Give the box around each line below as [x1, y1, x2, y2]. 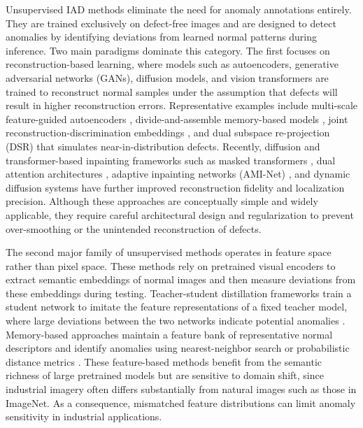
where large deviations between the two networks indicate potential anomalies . [6, 313, 346, 328]
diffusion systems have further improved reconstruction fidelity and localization [6, 180, 345, 194]
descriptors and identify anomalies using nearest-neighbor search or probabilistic [6, 341, 350, 355]
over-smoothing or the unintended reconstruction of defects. [6, 221, 262, 236]
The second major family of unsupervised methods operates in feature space [6, 245, 332, 259]
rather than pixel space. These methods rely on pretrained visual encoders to [6, 258, 336, 273]
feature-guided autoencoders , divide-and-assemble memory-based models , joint [6, 111, 348, 126]
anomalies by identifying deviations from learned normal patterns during [6, 29, 317, 44]
